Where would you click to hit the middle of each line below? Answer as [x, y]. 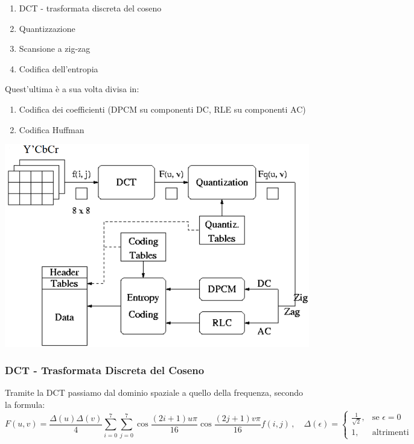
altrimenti [390, 433]
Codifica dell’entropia [59, 68]
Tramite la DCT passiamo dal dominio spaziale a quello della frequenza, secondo [154, 392]
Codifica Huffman [52, 129]
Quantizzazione [47, 28]
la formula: [25, 404]
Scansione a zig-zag [55, 48]
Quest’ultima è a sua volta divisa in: [72, 89]
